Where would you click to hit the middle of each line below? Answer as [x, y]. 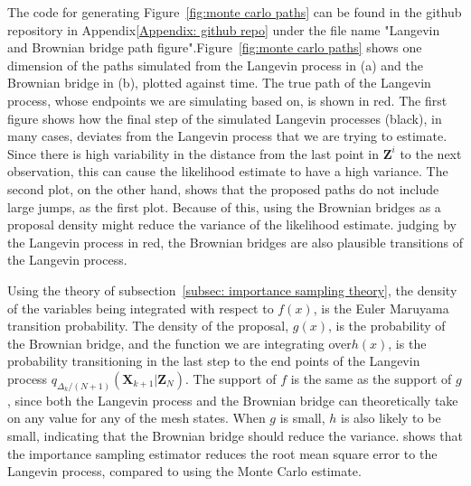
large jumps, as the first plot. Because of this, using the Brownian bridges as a [224, 206]
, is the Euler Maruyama [381, 308]
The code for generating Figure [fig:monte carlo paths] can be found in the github [235, 12]
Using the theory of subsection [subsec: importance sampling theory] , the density [232, 290]
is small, [302, 418]
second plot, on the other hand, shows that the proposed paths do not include [223, 188]
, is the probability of [386, 326]
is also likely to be [391, 418]
